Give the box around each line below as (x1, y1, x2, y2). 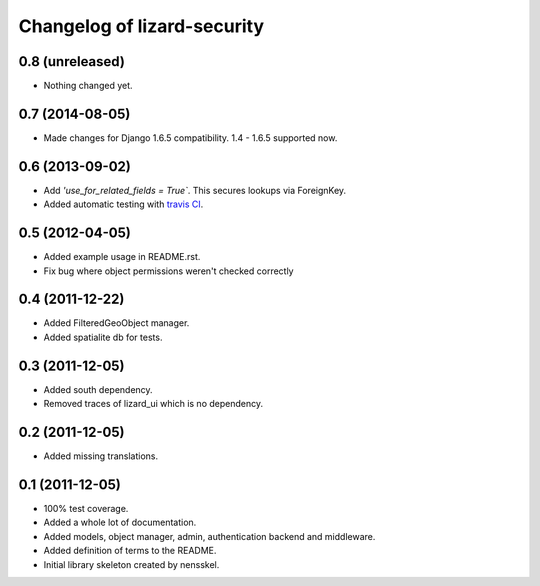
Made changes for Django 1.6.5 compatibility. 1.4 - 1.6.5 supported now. (43, 131, 338, 144)
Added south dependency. (43, 383, 154, 395)
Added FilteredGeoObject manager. (43, 317, 190, 329)
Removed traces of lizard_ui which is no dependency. (43, 398, 264, 410)
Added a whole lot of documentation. (43, 516, 197, 529)
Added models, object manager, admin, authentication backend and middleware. (43, 530, 376, 542)
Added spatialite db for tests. (43, 331, 163, 343)
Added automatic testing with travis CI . (43, 198, 204, 210)
